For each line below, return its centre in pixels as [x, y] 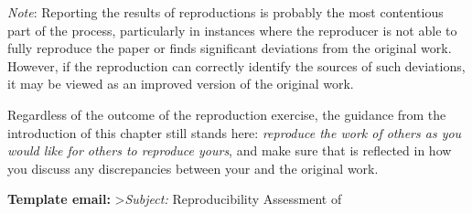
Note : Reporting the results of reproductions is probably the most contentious [225, 12]
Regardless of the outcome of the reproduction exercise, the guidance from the [227, 114]
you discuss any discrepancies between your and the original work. [193, 168]
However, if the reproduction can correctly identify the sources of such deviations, [236, 65]
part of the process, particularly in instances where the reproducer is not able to [232, 30]
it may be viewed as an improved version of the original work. [181, 84]
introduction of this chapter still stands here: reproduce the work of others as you [235, 132]
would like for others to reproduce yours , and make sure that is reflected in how [230, 150]
